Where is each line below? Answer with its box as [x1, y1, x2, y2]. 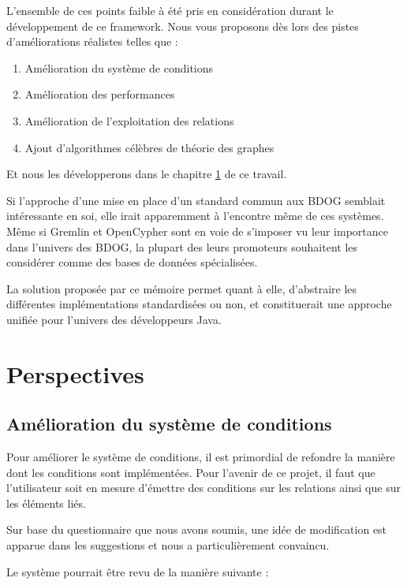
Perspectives [6, 357, 144, 389]
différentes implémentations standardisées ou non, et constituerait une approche [6, 296, 392, 312]
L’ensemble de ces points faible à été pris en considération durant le [6, 2, 334, 18]
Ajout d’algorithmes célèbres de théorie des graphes [24, 139, 274, 155]
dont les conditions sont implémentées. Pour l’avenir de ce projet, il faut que [6, 464, 375, 480]
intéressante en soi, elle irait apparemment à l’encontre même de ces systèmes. [6, 207, 384, 224]
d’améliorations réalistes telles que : [6, 33, 178, 50]
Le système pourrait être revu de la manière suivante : [6, 563, 269, 579]
